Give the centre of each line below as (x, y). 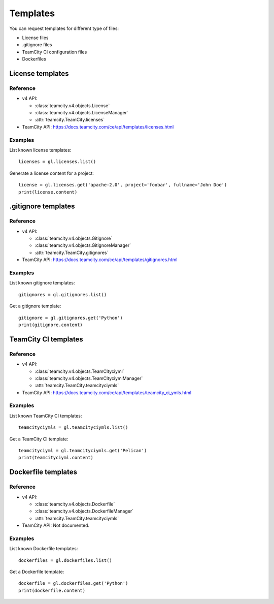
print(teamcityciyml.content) (56, 458)
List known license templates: (40, 150)
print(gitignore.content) (51, 325)
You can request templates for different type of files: (64, 28)
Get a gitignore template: (35, 306)
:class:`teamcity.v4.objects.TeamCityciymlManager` (89, 378)
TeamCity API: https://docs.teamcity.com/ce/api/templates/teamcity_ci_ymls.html (107, 392)
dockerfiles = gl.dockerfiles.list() (65, 560)
